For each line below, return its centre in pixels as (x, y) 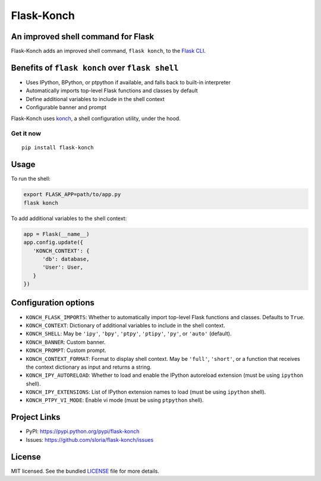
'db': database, (66, 259)
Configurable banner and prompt (66, 108)
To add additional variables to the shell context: (69, 218)
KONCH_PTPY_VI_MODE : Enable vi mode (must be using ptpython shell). (115, 400)
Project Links (36, 417)
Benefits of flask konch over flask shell (95, 67)
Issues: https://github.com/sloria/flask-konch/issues (90, 439)
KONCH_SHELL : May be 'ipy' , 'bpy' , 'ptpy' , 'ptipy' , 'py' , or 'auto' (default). (129, 334)
